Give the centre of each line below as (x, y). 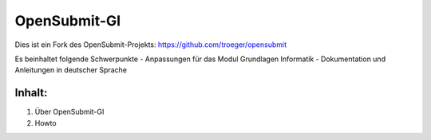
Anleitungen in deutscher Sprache (71, 70)
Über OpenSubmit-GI (69, 112)
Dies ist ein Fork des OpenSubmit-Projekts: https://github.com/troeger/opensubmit (151, 45)
